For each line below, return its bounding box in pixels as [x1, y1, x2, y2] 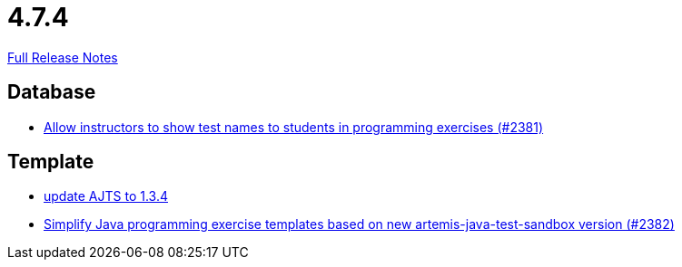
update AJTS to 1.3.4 [44, 188, 168, 205]
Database [7, 81, 96, 104]
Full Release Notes [7, 49, 118, 65]
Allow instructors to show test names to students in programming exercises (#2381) [44, 119, 544, 135]
